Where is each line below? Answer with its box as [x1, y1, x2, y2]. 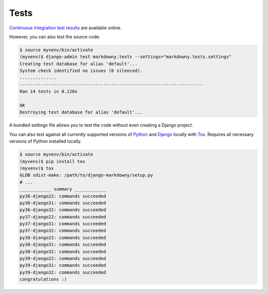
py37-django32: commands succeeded [19, 228, 106, 234]
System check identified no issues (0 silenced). [19, 68, 143, 74]
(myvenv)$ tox [19, 165, 54, 171]
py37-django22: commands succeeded [19, 214, 106, 220]
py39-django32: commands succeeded [19, 269, 106, 275]
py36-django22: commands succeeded [19, 193, 106, 199]
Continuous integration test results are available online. [9, 25, 122, 31]
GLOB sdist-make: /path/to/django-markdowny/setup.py [19, 173, 153, 178]
